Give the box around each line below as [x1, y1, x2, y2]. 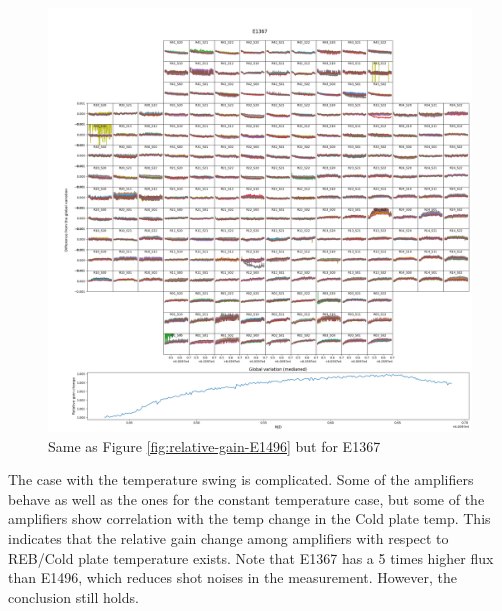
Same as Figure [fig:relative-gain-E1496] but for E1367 [48, 435, 381, 456]
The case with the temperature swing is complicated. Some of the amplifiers [8, 469, 474, 490]
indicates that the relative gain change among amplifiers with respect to [8, 527, 449, 548]
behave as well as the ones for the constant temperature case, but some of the [8, 488, 485, 509]
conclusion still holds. [8, 586, 139, 607]
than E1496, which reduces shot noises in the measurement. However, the [8, 567, 458, 588]
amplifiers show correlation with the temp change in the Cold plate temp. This [8, 508, 491, 529]
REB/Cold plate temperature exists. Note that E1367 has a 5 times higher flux [8, 547, 494, 568]
